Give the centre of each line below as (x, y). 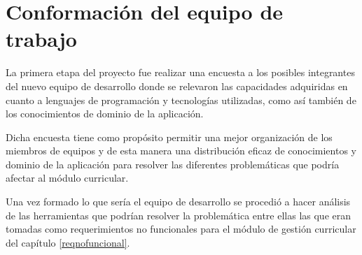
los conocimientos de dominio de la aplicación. (105, 114)
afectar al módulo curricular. (67, 178)
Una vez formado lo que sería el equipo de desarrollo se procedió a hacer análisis (178, 202)
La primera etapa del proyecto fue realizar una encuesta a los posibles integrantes (180, 72)
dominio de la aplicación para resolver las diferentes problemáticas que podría (173, 164)
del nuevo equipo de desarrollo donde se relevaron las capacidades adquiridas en (177, 86)
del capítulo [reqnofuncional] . (68, 242)
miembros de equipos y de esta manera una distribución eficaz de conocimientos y (181, 151)
